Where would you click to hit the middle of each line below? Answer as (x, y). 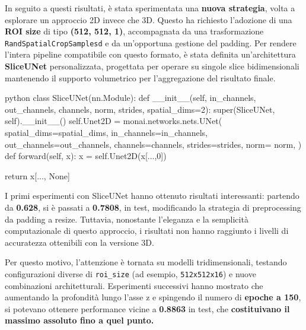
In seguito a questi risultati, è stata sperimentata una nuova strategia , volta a (150, 8)
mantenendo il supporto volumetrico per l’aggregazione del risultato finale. (140, 77)
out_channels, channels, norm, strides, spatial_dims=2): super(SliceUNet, (140, 109)
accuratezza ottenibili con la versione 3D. (79, 242)
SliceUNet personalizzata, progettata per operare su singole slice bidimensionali (152, 66)
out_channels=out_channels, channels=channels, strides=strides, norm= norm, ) (153, 144)
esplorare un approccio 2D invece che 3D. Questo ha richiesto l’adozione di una (149, 19)
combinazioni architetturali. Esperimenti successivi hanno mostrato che (134, 285)
